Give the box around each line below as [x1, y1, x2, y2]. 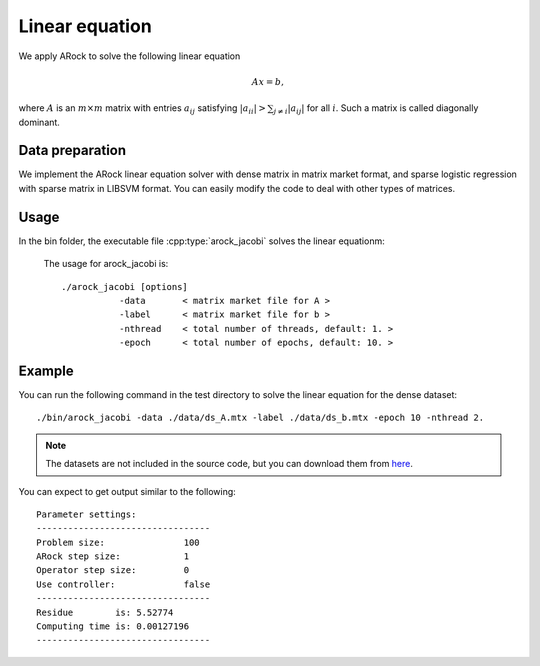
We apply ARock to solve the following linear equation [18, 50, 241, 62]
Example [18, 362, 74, 379]
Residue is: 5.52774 [36, 606, 174, 618]
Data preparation [18, 142, 127, 159]
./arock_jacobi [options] [61, 281, 189, 292]
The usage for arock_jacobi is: [43, 258, 169, 270]
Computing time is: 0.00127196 [36, 621, 190, 632]
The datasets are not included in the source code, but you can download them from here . [45, 458, 414, 470]
